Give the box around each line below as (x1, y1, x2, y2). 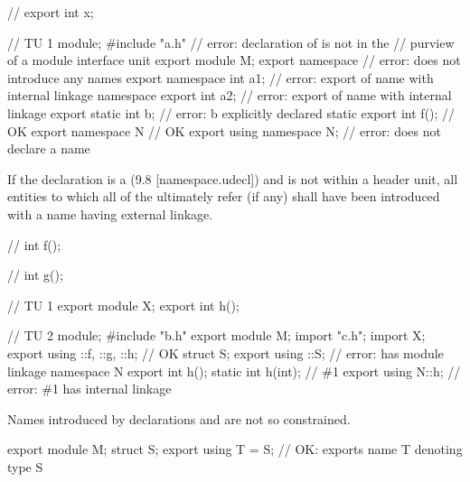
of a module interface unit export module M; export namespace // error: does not (7, 51, 461, 70)
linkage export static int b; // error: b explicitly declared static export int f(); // (7, 103, 456, 122)
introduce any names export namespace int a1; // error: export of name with (7, 68, 434, 87)
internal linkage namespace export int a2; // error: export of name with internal (7, 86, 452, 105)
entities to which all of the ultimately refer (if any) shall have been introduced (7, 187, 440, 206)
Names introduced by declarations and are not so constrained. (7, 409, 351, 428)
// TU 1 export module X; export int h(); (7, 295, 240, 314)
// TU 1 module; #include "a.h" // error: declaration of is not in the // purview (7, 32, 455, 51)
